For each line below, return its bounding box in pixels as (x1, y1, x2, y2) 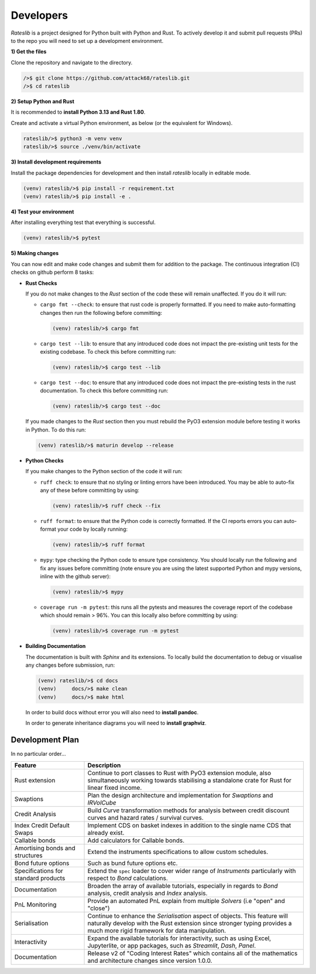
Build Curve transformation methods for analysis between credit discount (87, 806, 290, 815)
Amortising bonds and (14, 844, 75, 852)
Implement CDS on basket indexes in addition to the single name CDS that (87, 821, 291, 829)
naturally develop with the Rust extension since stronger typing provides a (87, 919, 292, 927)
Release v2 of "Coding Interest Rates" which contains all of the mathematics (87, 949, 298, 957)
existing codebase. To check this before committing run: (40, 348, 176, 355)
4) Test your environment (11, 208, 74, 215)
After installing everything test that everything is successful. (11, 219, 156, 226)
